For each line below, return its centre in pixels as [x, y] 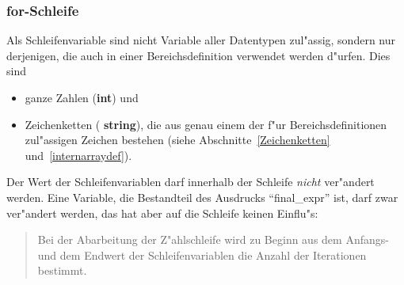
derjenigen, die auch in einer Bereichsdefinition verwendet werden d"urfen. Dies [198, 55]
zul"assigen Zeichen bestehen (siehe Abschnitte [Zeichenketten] [177, 140]
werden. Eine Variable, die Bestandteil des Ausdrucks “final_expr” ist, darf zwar [202, 197]
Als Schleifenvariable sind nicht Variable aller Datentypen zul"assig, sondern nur [201, 40]
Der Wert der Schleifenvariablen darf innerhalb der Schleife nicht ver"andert [191, 182]
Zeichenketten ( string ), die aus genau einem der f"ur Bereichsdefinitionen [206, 124]
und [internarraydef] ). [78, 155]
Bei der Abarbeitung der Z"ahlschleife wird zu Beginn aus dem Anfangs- [213, 239]
